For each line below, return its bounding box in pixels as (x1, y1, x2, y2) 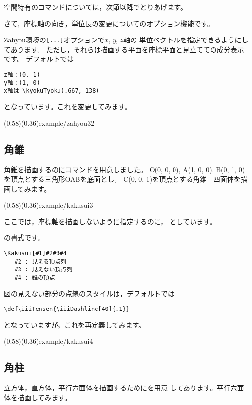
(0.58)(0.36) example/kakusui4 (4, 336, 93, 346)
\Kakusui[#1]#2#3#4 (4, 250, 67, 257)
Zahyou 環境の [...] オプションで (4, 35, 105, 45)
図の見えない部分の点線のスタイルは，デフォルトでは (4, 288, 174, 298)
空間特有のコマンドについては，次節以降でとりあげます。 (4, 2, 187, 12)
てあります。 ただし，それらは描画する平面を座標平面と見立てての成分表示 (4, 44, 244, 54)
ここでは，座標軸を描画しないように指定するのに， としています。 (4, 216, 216, 226)
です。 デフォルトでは (4, 54, 74, 64)
